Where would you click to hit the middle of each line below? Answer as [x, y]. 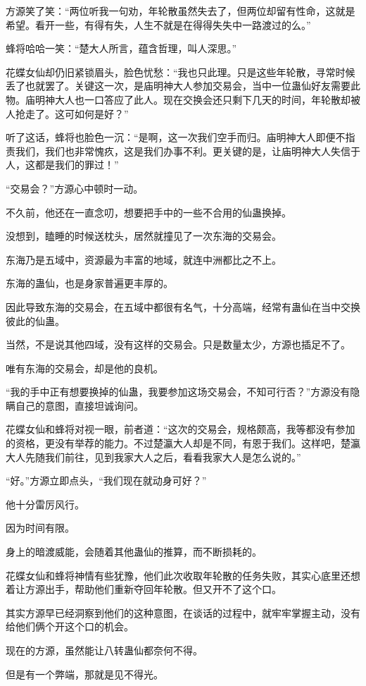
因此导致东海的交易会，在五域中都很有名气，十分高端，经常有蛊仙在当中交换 [183, 306]
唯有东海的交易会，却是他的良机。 [84, 368]
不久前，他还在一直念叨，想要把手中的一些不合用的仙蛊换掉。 [149, 212]
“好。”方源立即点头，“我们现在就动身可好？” [106, 480]
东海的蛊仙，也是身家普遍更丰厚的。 [89, 283]
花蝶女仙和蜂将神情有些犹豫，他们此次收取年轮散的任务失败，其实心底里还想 [183, 575]
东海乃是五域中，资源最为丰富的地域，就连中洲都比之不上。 [144, 259]
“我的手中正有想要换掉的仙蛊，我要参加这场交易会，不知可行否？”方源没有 [178, 392]
